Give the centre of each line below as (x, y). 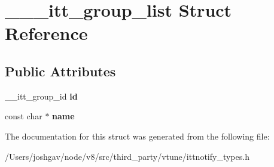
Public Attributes (60, 71)
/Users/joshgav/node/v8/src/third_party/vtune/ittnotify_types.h (127, 156)
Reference (46, 33)
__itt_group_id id (41, 96)
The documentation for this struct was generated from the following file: (137, 136)
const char (24, 116)
